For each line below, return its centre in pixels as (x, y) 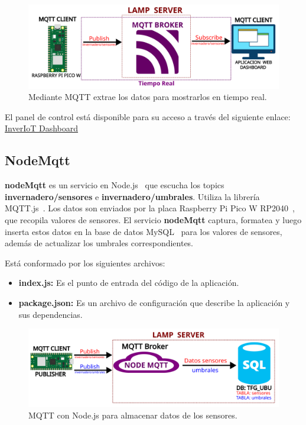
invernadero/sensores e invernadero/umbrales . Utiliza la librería (132, 196)
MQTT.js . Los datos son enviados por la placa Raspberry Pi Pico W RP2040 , (150, 208)
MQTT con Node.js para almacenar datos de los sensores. (133, 415)
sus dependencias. (51, 314)
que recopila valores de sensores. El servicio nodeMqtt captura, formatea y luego (153, 219)
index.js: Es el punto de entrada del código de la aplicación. (129, 283)
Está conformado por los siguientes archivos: (85, 263)
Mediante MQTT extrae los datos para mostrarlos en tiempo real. (148, 97)
